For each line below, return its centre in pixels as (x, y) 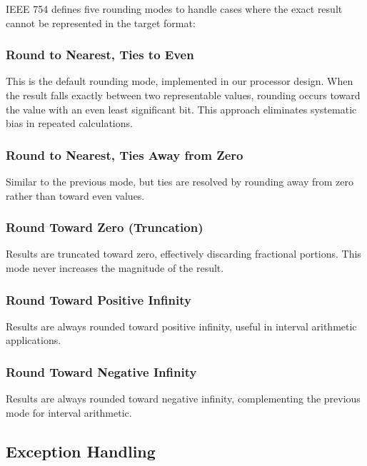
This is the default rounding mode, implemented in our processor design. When (180, 81)
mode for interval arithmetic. (69, 412)
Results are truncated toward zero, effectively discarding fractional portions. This (183, 254)
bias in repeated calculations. (69, 123)
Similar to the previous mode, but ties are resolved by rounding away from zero (180, 181)
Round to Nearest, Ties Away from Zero (125, 155)
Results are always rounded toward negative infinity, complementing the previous (183, 399)
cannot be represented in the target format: (101, 22)
